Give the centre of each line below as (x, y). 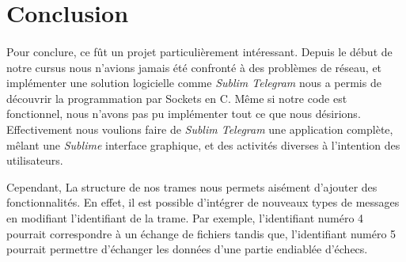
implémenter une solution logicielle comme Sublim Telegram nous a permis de (194, 83)
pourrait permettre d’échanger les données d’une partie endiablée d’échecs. (187, 249)
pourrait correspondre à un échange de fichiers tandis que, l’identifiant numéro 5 (201, 233)
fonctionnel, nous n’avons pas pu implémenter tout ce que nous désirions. (184, 114)
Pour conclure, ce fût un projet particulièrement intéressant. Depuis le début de (199, 51)
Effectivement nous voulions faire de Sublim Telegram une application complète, (200, 129)
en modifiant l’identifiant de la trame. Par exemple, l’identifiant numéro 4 (185, 217)
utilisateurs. (35, 160)
